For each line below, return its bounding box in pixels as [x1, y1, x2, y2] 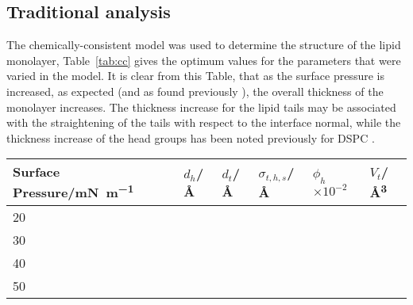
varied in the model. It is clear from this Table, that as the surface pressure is [6, 67, 384, 84]
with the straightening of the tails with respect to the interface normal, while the [6, 114, 401, 131]
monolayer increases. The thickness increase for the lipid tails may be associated [6, 98, 396, 115]
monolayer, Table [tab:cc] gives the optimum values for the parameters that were [6, 51, 401, 68]
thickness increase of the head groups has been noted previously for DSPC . [6, 129, 375, 146]
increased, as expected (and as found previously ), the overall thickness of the [6, 82, 384, 99]
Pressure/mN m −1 [13, 181, 134, 202]
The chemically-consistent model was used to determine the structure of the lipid [6, 36, 401, 53]
